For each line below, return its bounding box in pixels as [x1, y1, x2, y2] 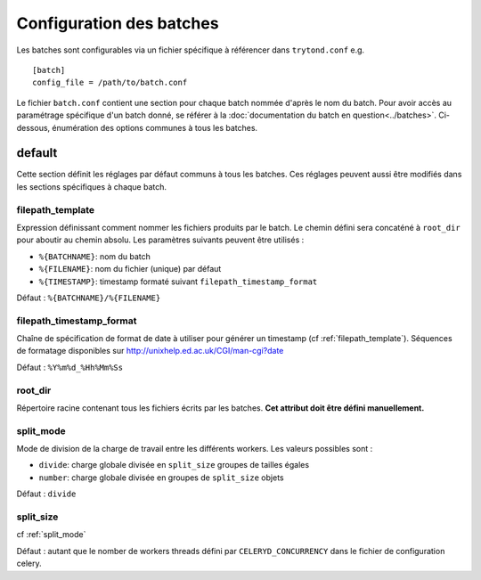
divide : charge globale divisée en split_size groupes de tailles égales [38, 460, 310, 470]
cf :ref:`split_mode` [16, 529, 86, 540]
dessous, [16, 122, 51, 133]
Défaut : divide [16, 488, 77, 499]
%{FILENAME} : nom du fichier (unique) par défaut [38, 264, 222, 274]
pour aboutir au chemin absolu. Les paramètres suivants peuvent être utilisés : [16, 234, 305, 245]
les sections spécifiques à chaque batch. [16, 181, 167, 192]
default [16, 145, 58, 160]
